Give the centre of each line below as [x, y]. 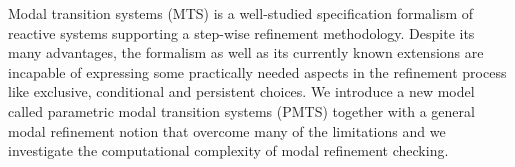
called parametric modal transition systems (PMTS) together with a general [241, 110]
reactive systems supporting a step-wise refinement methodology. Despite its [241, 32]
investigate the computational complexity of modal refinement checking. [228, 150]
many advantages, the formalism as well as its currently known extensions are [246, 52]
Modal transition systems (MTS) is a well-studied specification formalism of [241, 13]
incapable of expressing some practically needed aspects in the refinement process [257, 71]
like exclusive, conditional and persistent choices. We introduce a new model [241, 91]
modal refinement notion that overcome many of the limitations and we [227, 130]
